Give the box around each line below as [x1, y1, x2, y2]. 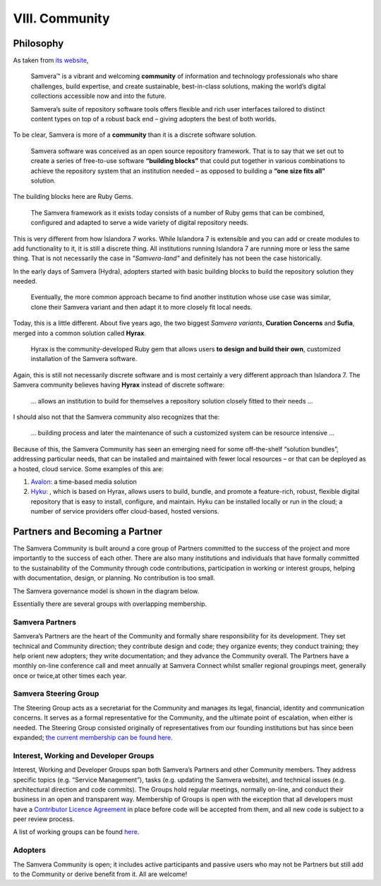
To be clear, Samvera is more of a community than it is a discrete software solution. [13, 131, 258, 139]
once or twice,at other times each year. [13, 671, 127, 680]
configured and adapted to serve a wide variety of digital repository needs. [30, 219, 249, 227]
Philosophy [13, 37, 64, 49]
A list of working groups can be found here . [13, 827, 140, 836]
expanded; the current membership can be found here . [13, 734, 173, 741]
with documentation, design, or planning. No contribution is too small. [13, 574, 215, 582]
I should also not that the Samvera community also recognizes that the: [13, 413, 220, 421]
